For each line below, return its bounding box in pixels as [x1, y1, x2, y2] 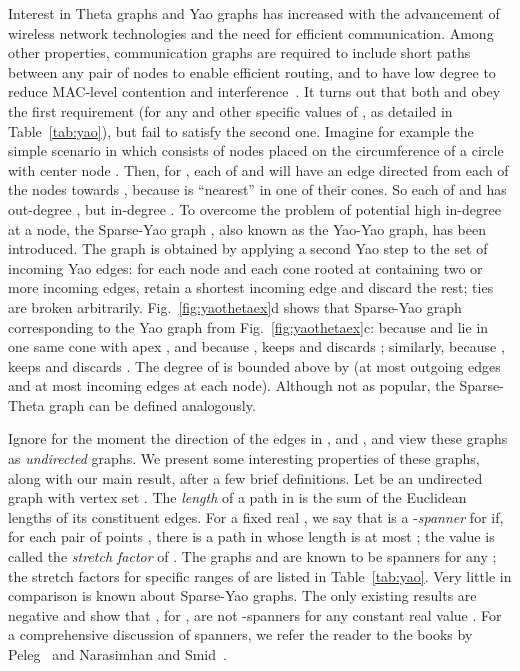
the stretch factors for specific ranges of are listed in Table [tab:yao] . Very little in [8, 565, 512, 586]
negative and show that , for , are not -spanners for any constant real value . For [8, 604, 502, 625]
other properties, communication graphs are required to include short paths [8, 42, 471, 63]
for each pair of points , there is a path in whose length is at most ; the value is [8, 526, 495, 547]
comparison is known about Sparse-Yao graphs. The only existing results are [8, 585, 477, 606]
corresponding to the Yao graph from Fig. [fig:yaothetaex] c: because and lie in [8, 316, 489, 337]
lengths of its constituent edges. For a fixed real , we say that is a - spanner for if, [8, 506, 504, 527]
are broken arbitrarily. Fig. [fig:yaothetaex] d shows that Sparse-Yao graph [8, 296, 462, 317]
